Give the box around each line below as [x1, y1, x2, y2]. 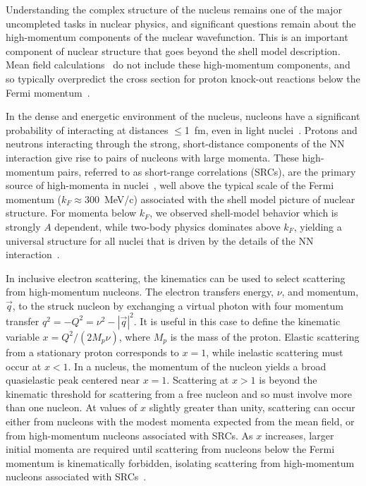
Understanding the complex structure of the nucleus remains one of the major [6, 2, 342, 16]
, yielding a [293, 219, 342, 233]
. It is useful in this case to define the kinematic [133, 313, 341, 328]
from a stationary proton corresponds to [6, 344, 179, 359]
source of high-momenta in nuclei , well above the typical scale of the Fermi [6, 178, 334, 193]
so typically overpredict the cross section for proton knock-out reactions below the [6, 71, 360, 85]
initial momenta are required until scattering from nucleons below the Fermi [6, 442, 335, 456]
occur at [6, 358, 42, 373]
